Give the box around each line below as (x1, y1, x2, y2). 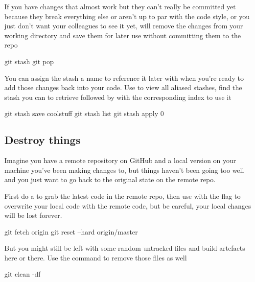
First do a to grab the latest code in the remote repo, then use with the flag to (4, 190, 241, 201)
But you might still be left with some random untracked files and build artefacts (4, 243, 245, 253)
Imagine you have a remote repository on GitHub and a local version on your (4, 155, 236, 165)
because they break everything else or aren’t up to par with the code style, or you (4, 11, 250, 21)
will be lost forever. (4, 210, 62, 220)
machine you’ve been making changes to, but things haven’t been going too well (4, 164, 244, 175)
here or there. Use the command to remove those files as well (4, 252, 187, 262)
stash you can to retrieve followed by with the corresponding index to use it (4, 92, 232, 102)
